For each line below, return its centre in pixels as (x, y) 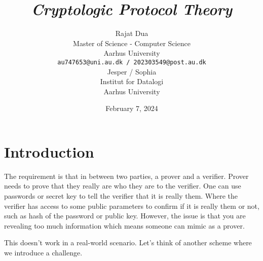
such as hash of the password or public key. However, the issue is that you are (125, 216)
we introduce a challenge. (43, 253)
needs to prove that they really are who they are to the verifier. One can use (123, 186)
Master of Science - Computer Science (132, 43)
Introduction (49, 151)
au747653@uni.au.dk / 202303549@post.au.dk (132, 62)
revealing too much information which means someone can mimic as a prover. (124, 225)
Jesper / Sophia (132, 71)
